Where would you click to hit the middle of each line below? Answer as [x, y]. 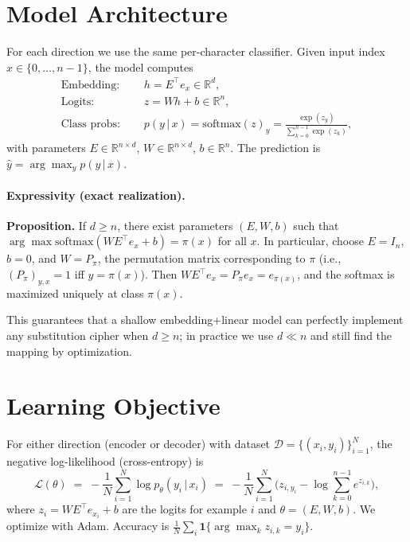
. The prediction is [275, 147]
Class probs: [90, 125]
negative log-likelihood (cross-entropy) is [105, 461]
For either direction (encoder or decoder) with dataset [139, 444]
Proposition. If [47, 225]
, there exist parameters [175, 225]
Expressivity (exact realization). [96, 195]
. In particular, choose [310, 241]
